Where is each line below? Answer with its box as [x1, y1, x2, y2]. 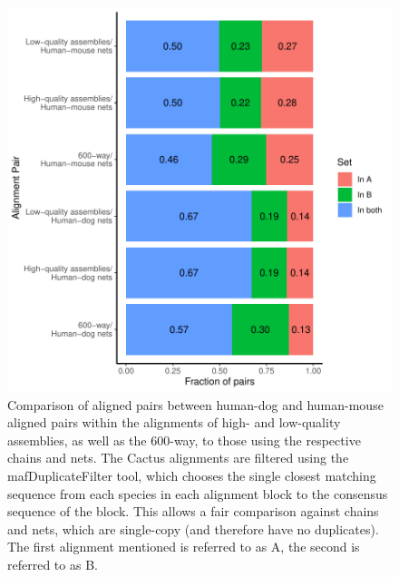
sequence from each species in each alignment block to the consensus [7, 484, 388, 503]
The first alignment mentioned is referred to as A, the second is [7, 537, 360, 556]
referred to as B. [7, 554, 98, 573]
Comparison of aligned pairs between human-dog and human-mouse [7, 395, 384, 414]
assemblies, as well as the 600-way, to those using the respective [7, 430, 361, 449]
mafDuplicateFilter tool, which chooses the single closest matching [7, 465, 376, 484]
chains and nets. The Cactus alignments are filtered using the [7, 448, 349, 467]
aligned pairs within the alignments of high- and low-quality [7, 413, 341, 432]
